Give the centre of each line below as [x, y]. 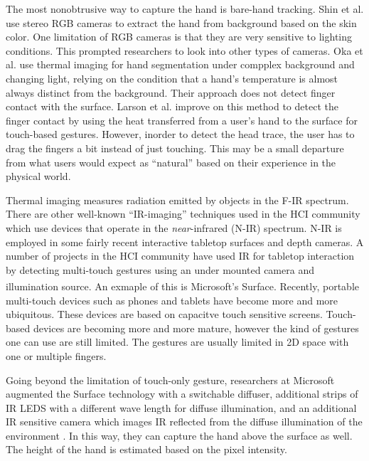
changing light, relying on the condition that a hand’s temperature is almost [172, 78]
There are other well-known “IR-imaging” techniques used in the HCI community [183, 214]
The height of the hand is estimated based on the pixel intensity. [146, 449]
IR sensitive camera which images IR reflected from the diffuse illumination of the [184, 422]
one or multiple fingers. [56, 355]
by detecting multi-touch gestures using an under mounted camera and [160, 269]
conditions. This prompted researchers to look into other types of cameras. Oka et [184, 50]
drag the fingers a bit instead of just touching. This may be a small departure [175, 148]
